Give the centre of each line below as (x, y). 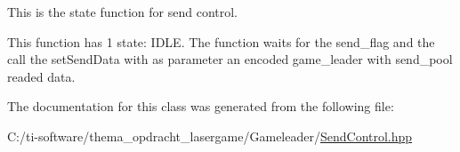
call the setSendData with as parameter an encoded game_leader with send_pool (230, 59)
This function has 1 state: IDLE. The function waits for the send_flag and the (221, 41)
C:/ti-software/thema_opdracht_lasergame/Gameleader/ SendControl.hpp (210, 136)
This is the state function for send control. (122, 12)
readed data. (41, 76)
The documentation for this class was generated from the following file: (201, 106)
